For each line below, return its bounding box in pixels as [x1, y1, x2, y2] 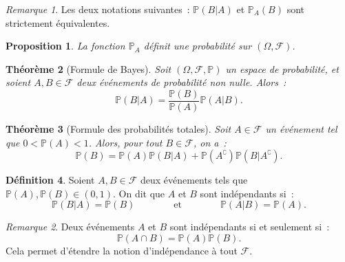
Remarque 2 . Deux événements [6, 219, 135, 234]
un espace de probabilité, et [225, 61, 339, 76]
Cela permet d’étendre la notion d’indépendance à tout [6, 243, 238, 257]
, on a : [193, 135, 227, 149]
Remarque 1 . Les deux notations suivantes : [6, 2, 190, 16]
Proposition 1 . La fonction [6, 39, 125, 53]
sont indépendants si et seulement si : [169, 219, 330, 234]
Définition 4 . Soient [6, 173, 95, 187]
